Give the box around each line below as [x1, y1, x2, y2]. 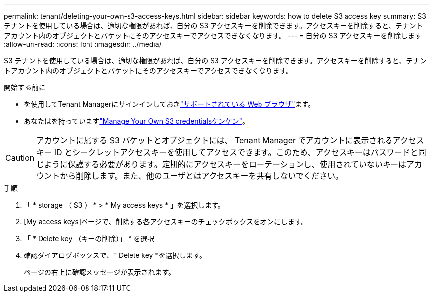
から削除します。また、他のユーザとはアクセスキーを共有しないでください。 [60, 171, 344, 181]
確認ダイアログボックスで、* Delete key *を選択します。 [24, 251, 207, 259]
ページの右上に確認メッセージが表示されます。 [24, 268, 175, 276]
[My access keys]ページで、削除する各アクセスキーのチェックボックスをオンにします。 [24, 217, 308, 226]
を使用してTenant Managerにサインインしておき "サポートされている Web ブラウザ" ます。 [24, 100, 315, 108]
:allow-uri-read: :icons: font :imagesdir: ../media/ [4, 40, 162, 48]
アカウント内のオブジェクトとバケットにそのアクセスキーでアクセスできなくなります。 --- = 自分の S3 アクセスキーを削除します [4, 31, 422, 40]
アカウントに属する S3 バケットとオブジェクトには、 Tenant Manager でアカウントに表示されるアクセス [36, 135, 424, 145]
